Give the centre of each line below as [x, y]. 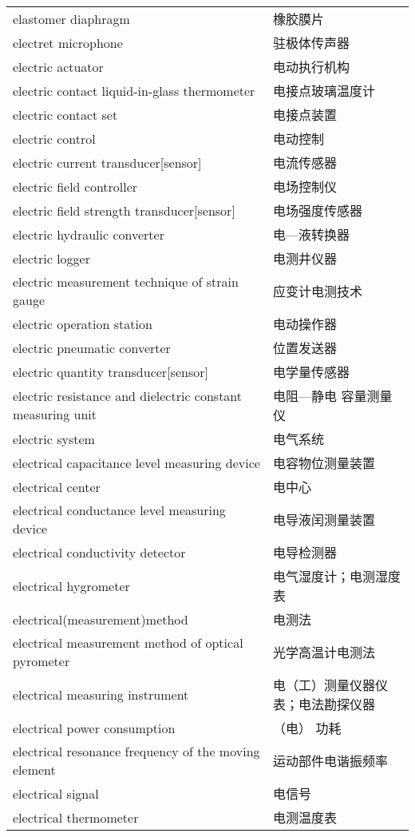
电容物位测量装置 [324, 463]
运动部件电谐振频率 [331, 761]
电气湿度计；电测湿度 [337, 576]
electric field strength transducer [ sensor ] [124, 210]
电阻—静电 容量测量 [333, 396]
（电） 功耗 [307, 728]
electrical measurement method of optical [128, 643]
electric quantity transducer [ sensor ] [111, 371]
